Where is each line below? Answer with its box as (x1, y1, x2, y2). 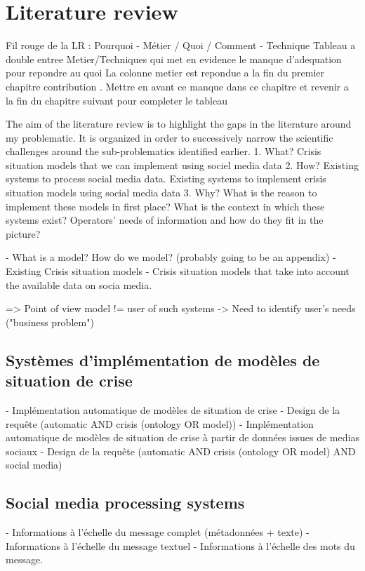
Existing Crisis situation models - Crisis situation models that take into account (6, 264, 350, 278)
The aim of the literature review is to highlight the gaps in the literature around (6, 116, 352, 131)
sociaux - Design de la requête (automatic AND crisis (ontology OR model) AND (6, 443, 356, 458)
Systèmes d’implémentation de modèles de (6, 349, 320, 370)
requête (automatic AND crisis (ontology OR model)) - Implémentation (6, 416, 314, 431)
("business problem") (6, 314, 94, 329)
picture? (6, 226, 41, 241)
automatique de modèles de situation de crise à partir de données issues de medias (6, 430, 359, 445)
